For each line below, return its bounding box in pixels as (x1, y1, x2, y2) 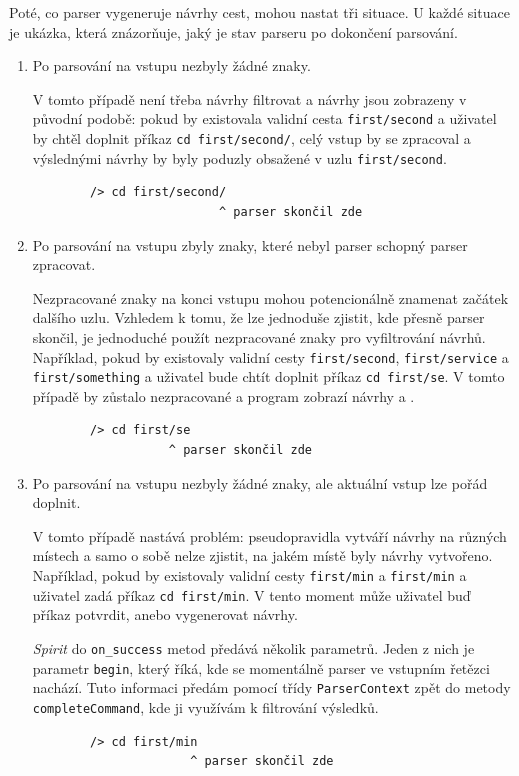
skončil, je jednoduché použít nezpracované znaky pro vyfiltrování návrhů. (32, 326, 486, 347)
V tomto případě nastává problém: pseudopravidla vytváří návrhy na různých (32, 525, 507, 546)
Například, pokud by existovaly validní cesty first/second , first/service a (32, 346, 509, 367)
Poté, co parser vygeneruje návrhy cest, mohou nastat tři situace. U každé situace (9, 2, 510, 22)
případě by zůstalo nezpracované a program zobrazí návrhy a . (32, 385, 415, 406)
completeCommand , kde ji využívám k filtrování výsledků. (32, 696, 379, 717)
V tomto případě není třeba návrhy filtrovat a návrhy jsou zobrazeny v (32, 88, 467, 109)
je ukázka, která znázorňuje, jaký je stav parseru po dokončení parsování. (9, 21, 458, 42)
